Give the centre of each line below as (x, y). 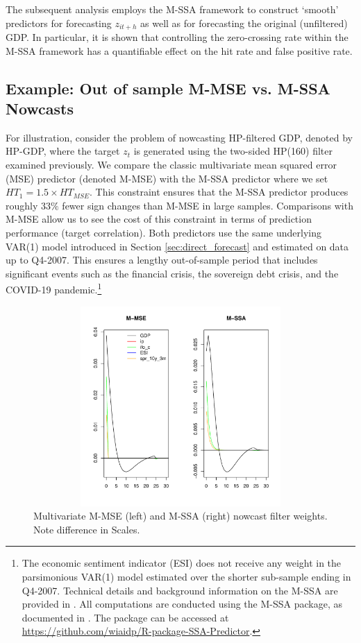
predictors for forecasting (59, 23)
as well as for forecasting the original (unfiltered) (244, 23)
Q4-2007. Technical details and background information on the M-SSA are (180, 590)
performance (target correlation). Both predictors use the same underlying (163, 232)
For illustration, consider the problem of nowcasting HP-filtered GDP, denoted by (179, 137)
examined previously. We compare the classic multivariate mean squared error (171, 165)
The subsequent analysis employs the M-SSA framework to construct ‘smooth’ (172, 9)
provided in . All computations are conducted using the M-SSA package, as (182, 604)
